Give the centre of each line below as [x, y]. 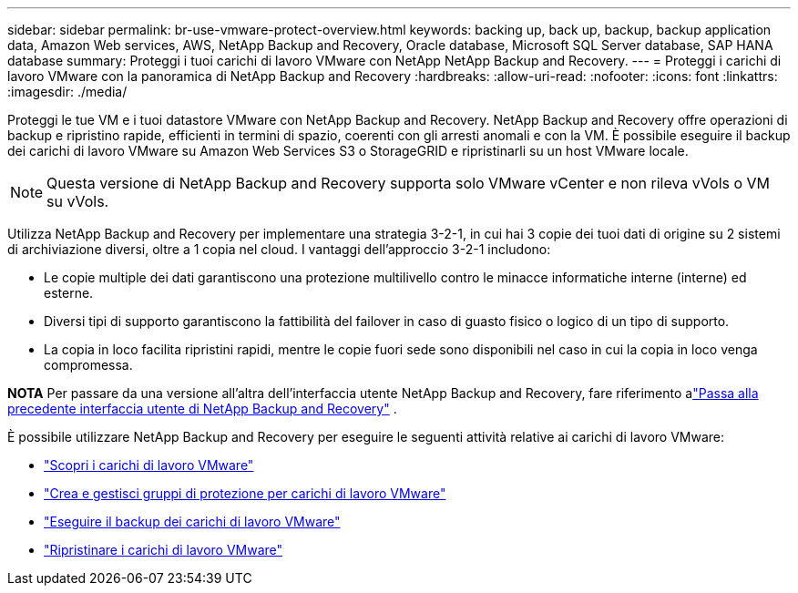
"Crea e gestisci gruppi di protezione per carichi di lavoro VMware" [245, 493]
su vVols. [78, 201]
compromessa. [88, 365]
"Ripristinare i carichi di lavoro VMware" [164, 550]
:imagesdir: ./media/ [67, 92]
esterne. [69, 293]
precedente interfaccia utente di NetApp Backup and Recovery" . [202, 409]
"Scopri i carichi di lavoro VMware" [149, 465]
